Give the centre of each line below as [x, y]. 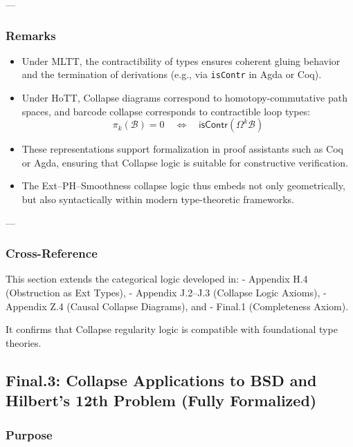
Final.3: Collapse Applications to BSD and [161, 380]
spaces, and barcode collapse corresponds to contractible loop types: [166, 111]
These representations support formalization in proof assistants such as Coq [182, 149]
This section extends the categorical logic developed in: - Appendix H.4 [157, 279]
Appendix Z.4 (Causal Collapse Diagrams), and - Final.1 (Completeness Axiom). [177, 306]
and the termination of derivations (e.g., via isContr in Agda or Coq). [172, 74]
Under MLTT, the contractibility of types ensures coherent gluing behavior [181, 60]
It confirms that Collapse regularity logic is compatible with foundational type [172, 329]
